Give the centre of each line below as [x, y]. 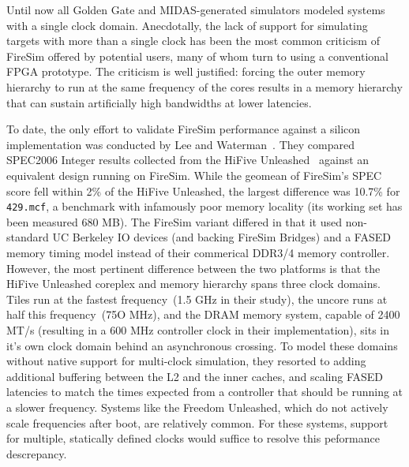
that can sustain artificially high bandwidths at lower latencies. [159, 102]
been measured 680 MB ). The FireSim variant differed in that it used [174, 221]
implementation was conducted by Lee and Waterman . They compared [180, 144]
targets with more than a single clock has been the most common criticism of [193, 41]
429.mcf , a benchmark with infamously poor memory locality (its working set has [204, 206]
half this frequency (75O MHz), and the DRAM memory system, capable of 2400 [203, 314]
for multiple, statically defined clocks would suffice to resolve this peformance [193, 438]
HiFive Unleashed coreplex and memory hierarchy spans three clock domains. [193, 284]
